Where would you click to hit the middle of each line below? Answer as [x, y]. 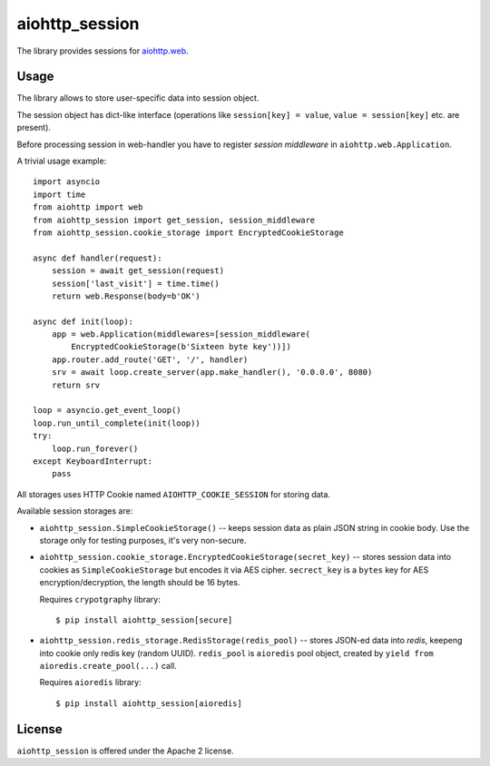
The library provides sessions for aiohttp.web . [103, 51]
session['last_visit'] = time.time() [135, 283]
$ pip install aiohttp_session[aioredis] [149, 703]
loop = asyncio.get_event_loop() [107, 410]
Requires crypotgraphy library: [100, 599]
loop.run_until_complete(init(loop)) [117, 423]
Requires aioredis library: [91, 683]
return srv [76, 385]
